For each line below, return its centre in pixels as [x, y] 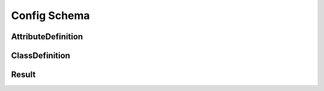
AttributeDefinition [47, 37]
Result [23, 75]
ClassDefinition [40, 56]
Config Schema [50, 15]
